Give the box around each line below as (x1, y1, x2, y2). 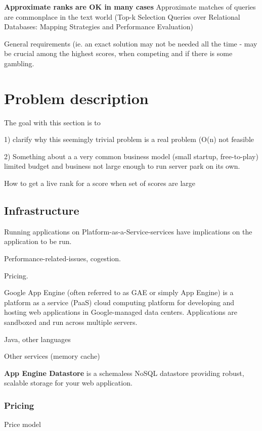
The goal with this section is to (4, 117, 101, 127)
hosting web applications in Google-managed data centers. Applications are (4, 307, 237, 317)
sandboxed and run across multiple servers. (4, 317, 138, 327)
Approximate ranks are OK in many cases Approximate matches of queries (4, 2, 256, 12)
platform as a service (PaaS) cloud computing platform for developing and (4, 297, 235, 307)
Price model (4, 419, 41, 429)
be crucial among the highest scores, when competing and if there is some (4, 48, 233, 59)
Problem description (4, 87, 149, 108)
